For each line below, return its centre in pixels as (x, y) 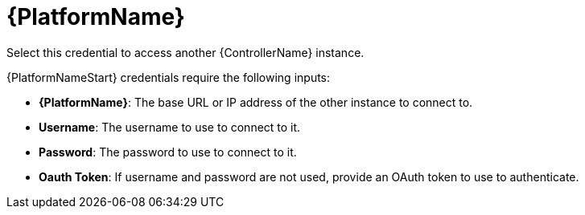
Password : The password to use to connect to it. (168, 152)
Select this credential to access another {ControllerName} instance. (185, 52)
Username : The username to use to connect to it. (170, 127)
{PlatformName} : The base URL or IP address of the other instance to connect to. (256, 102)
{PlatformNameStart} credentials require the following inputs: (169, 77)
